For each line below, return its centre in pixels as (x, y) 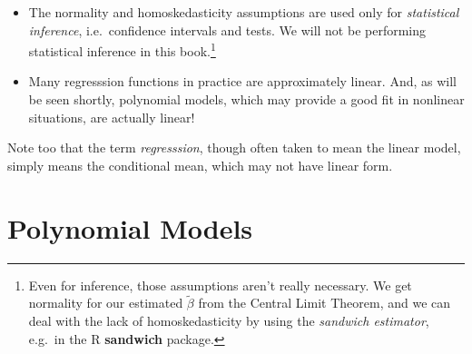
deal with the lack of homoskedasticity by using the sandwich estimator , (229, 320)
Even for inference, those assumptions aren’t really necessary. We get (220, 285)
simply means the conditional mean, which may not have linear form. (200, 165)
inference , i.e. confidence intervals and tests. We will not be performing (227, 29)
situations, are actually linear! (112, 117)
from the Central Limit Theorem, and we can (324, 303)
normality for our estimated (106, 303)
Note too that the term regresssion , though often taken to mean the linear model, (234, 147)
